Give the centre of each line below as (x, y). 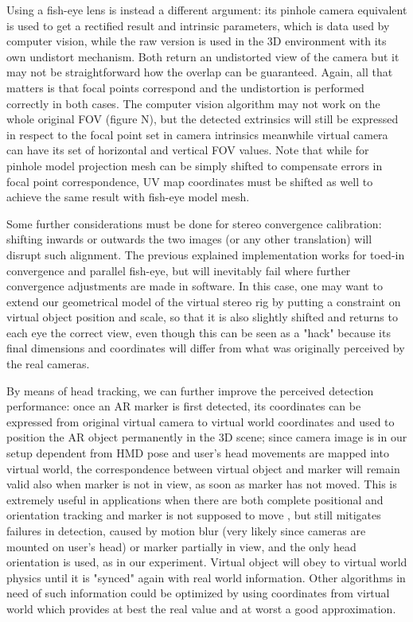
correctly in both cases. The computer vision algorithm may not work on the (193, 103)
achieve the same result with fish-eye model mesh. (128, 197)
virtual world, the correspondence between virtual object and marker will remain (203, 468)
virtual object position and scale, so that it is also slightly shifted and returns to (202, 317)
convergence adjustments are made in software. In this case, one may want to (195, 286)
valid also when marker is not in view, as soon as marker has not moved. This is (202, 484)
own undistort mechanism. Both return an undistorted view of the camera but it (203, 56)
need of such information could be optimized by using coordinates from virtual (198, 593)
